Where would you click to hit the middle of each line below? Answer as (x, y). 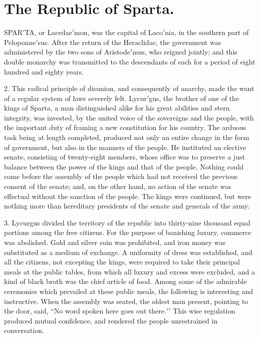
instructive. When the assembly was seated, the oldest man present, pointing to (126, 301)
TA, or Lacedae (48, 32)
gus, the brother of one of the (194, 98)
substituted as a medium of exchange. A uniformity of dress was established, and (128, 252)
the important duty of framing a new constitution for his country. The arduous (125, 127)
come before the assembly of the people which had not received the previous (121, 176)
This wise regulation (204, 311)
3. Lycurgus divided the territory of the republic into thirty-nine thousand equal (127, 222)
